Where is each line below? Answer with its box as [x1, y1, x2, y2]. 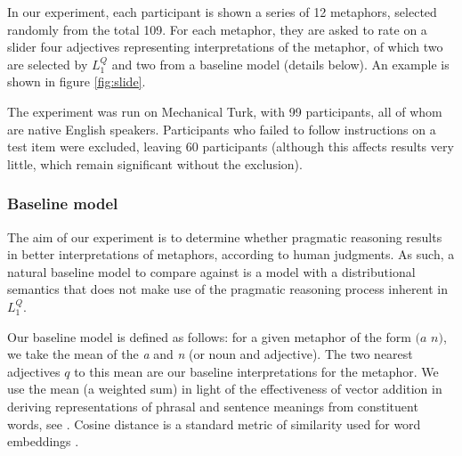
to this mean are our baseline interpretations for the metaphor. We [74, 362, 439, 380]
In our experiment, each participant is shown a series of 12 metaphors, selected [7, 3, 437, 20]
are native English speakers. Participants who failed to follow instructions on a [7, 119, 436, 138]
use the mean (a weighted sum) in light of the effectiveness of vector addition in [7, 379, 442, 398]
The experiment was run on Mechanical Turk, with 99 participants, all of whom [7, 102, 442, 120]
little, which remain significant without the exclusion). [7, 154, 303, 173]
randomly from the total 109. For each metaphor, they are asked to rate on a [7, 20, 427, 38]
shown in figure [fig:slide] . [7, 72, 146, 91]
